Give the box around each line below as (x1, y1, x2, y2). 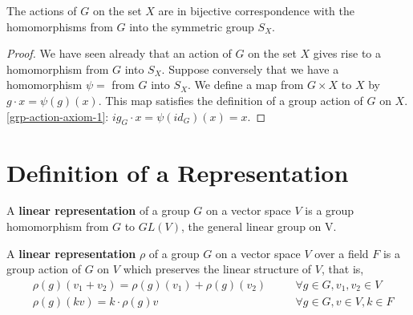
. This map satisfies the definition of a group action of (98, 91, 363, 108)
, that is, (322, 260, 364, 277)
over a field (314, 244, 369, 261)
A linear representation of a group (6, 202, 190, 219)
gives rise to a (313, 45, 382, 62)
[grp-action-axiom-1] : (6, 107, 109, 124)
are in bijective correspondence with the (158, 2, 354, 18)
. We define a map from (188, 76, 304, 93)
